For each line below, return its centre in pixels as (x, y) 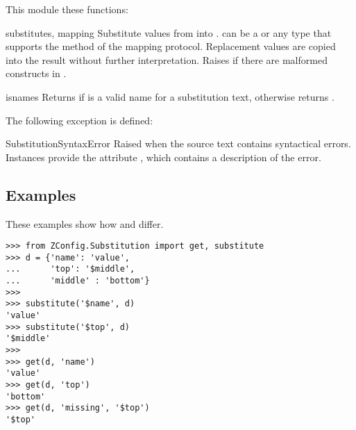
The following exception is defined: (79, 120)
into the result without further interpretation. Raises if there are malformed (167, 59)
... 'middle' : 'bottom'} (78, 281)
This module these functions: (67, 9)
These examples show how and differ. (85, 223)
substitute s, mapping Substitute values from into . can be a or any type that (169, 32)
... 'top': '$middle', (70, 269)
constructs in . (36, 73)
